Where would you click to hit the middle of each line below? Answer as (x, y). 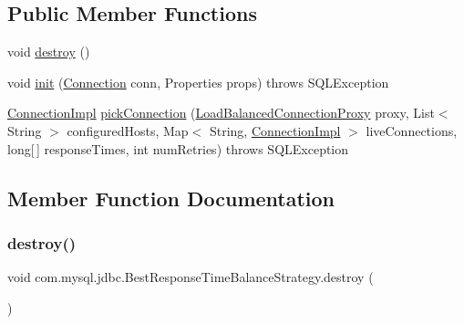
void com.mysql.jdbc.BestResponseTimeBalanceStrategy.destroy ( (191, 277)
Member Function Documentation (171, 198)
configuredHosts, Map (128, 130)
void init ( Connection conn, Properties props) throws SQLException (198, 82)
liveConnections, (412, 130)
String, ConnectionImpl (275, 130)
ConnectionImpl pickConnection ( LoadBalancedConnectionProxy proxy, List (221, 113)
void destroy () (49, 52)
